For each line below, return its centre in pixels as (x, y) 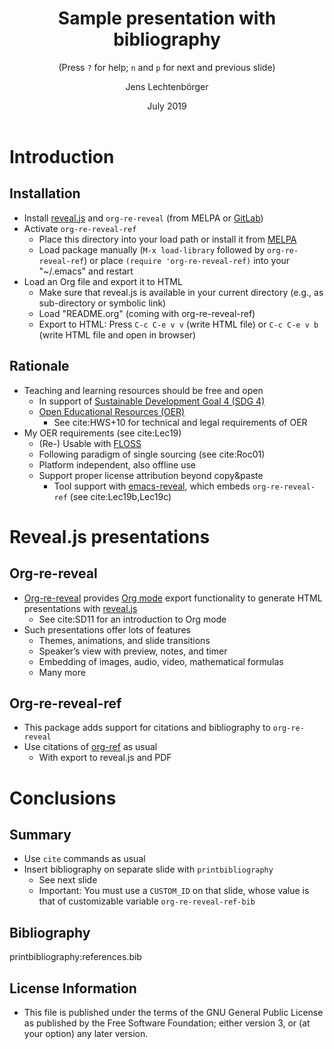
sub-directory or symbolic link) (102, 303)
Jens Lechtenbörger (167, 86)
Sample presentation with (167, 18)
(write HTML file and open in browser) (117, 334)
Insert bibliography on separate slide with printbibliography (148, 869)
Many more (62, 672)
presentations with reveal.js (80, 608)
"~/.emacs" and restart (86, 271)
